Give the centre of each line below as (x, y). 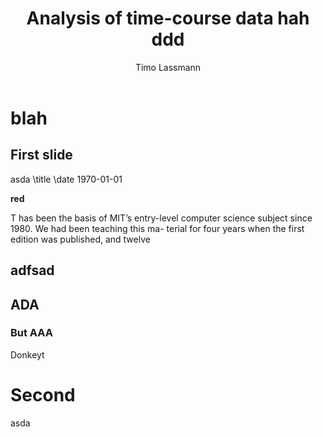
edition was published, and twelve (80, 239)
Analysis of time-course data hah (168, 18)
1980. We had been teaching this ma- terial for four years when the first (157, 228)
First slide (41, 155)
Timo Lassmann (168, 67)
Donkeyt (27, 354)
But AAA (31, 333)
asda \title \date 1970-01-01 (66, 179)
